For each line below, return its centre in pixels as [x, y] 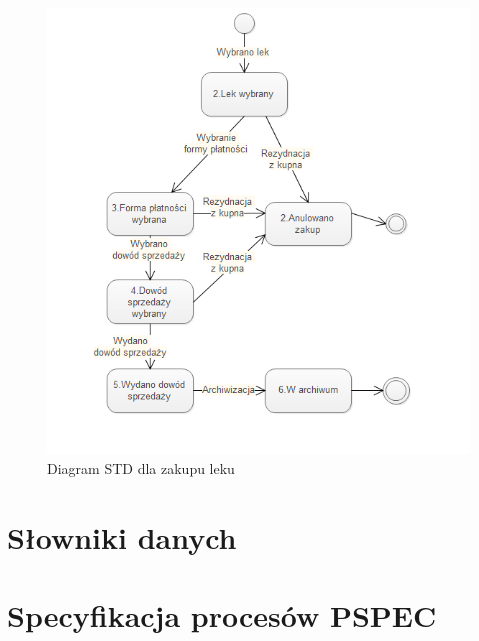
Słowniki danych [122, 536]
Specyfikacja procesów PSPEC [222, 615]
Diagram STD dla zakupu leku [141, 467]
